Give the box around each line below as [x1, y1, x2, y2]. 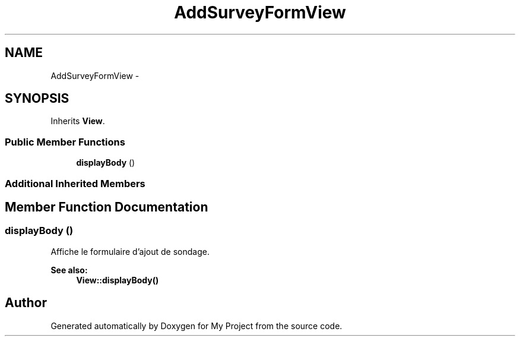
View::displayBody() [76, 274, 159, 285]
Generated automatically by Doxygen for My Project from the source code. [50, 320, 343, 331]
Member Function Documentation [5, 199, 208, 214]
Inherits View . [50, 116, 105, 127]
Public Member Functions [5, 135, 125, 148]
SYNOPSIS [5, 91, 69, 106]
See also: [50, 264, 88, 275]
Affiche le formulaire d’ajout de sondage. [50, 246, 210, 257]
